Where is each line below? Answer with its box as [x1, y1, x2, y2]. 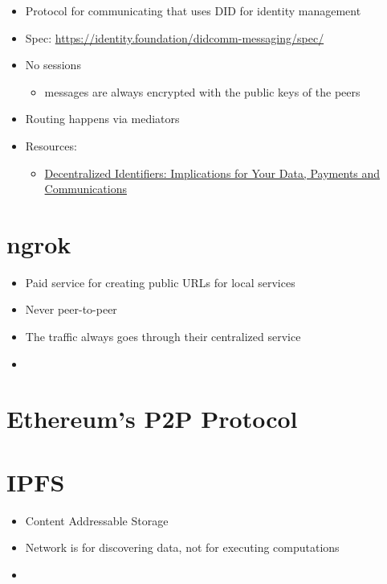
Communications [44, 180, 127, 197]
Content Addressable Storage [25, 512, 169, 528]
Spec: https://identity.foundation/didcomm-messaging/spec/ [25, 29, 324, 46]
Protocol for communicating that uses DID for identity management [25, 2, 361, 19]
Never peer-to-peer [25, 301, 117, 318]
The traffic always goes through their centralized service [25, 328, 301, 345]
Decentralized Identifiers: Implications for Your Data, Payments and [44, 164, 381, 181]
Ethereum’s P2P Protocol [6, 402, 298, 435]
